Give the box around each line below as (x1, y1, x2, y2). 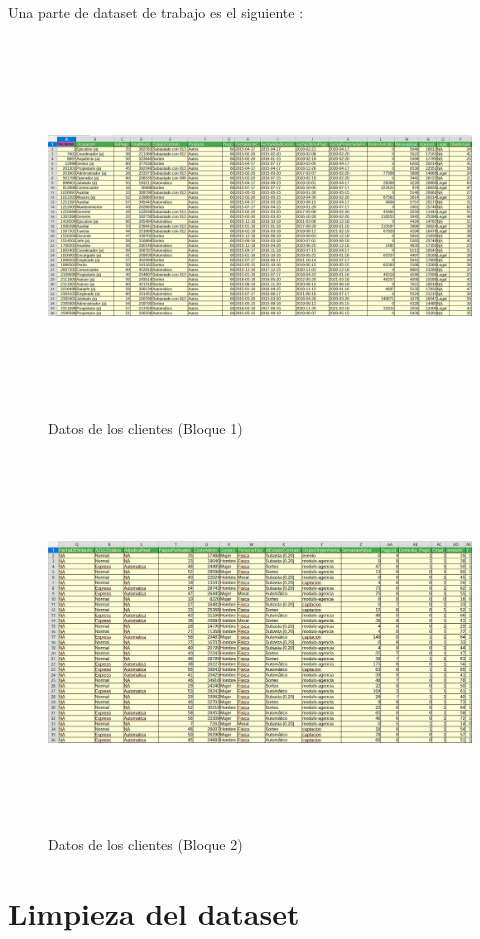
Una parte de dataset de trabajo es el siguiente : (8, 2, 304, 22)
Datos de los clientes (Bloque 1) (48, 418, 243, 439)
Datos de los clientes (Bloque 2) (48, 834, 243, 855)
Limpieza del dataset (8, 893, 300, 934)
